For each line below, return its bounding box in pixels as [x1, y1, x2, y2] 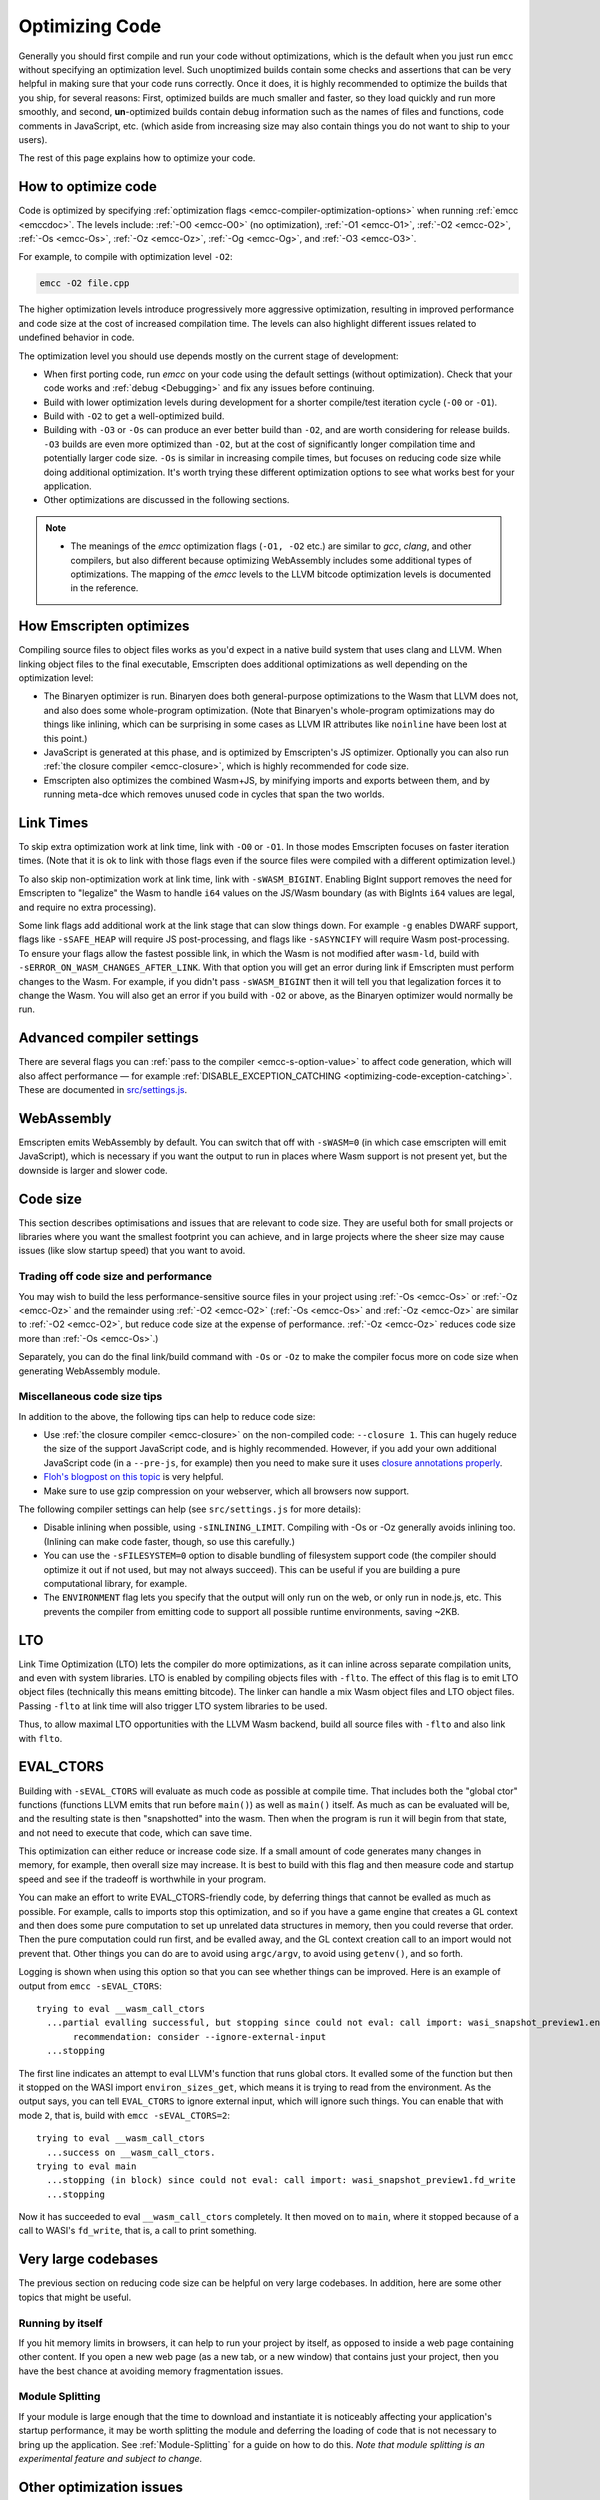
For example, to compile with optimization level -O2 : [18, 251, 234, 263]
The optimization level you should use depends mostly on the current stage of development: [18, 350, 399, 362]
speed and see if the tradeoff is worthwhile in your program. [18, 1873, 267, 1885]
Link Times [18, 814, 89, 831]
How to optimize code [18, 178, 157, 195]
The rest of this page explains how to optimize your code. [18, 152, 256, 164]
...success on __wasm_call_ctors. [46, 2146, 216, 2158]
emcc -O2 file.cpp [39, 278, 130, 289]
